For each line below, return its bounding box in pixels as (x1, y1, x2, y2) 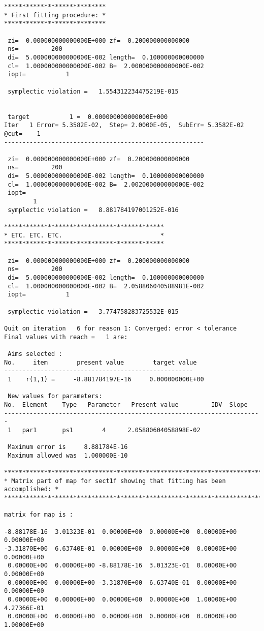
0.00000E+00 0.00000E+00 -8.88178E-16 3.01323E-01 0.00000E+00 (8, 562, 237, 569)
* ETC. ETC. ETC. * (4, 231, 164, 239)
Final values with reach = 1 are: (4, 333, 128, 341)
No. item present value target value (4, 358, 197, 366)
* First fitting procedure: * (4, 11, 106, 19)
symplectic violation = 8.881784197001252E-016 (8, 206, 179, 214)
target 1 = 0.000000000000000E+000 (8, 113, 168, 121)
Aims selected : (8, 350, 62, 357)
